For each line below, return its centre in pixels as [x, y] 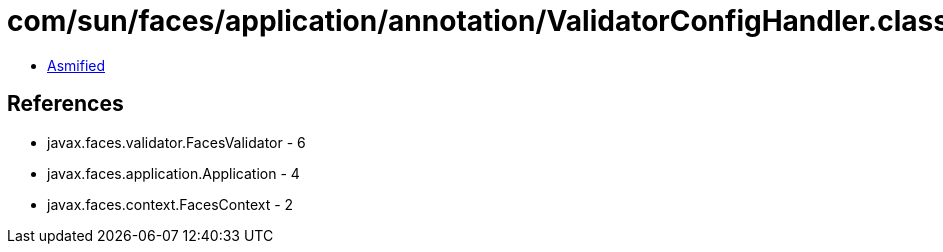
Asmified [76, 65]
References [65, 104]
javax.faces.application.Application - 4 [173, 173]
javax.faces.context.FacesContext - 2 [170, 204]
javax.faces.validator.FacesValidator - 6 [176, 142]
